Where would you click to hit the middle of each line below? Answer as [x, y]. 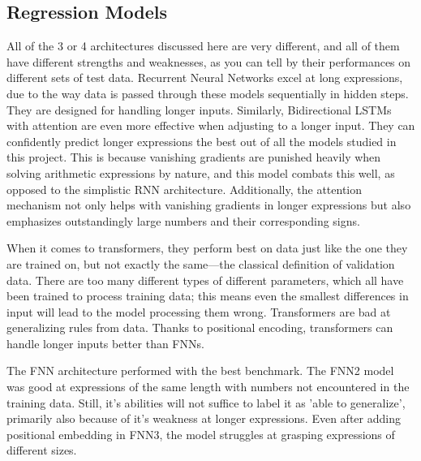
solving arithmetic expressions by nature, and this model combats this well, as [201, 172]
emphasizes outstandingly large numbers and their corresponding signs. [183, 220]
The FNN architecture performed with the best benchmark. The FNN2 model [200, 371]
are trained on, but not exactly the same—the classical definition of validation [201, 263]
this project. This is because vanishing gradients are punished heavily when [194, 157]
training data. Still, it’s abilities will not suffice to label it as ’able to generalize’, [206, 402]
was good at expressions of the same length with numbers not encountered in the [208, 387]
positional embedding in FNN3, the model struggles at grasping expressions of [201, 434]
